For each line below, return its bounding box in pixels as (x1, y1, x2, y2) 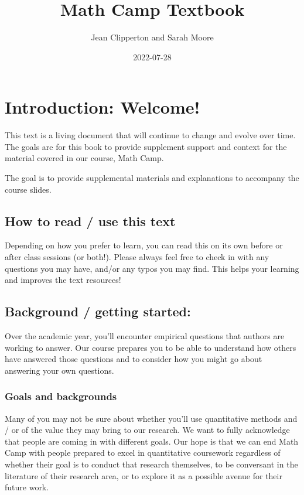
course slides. (5, 183, 52, 195)
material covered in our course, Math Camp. (5, 152, 164, 164)
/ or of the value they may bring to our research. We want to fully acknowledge (5, 424, 290, 436)
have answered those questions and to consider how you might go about (5, 353, 262, 365)
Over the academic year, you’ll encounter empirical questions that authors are (5, 330, 285, 342)
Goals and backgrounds (5, 389, 117, 404)
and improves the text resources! (5, 274, 121, 286)
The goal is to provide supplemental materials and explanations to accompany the (5, 172, 299, 184)
